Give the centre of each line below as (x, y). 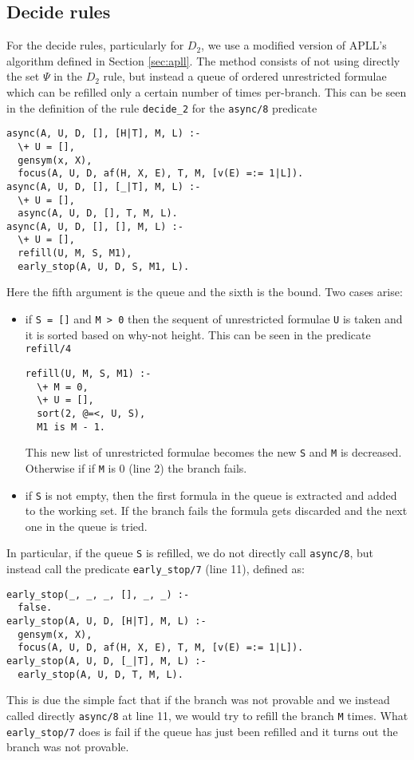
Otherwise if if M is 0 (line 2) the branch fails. (136, 467)
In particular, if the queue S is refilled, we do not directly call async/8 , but (190, 553)
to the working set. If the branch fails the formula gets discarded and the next (216, 511)
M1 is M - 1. (71, 427)
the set (23, 76)
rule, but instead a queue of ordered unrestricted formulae (245, 76)
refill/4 (48, 349)
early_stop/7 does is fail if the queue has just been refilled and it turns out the (202, 731)
